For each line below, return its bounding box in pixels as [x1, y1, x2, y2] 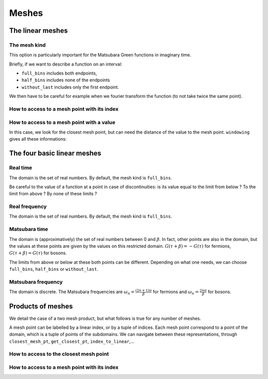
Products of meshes [9, 302, 73, 310]
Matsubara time [9, 226, 48, 233]
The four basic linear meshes [9, 149, 102, 157]
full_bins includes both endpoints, [21, 70, 97, 76]
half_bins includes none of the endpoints [21, 77, 110, 83]
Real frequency [9, 203, 47, 210]
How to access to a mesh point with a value [9, 119, 116, 126]
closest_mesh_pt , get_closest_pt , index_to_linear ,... [9, 338, 134, 344]
